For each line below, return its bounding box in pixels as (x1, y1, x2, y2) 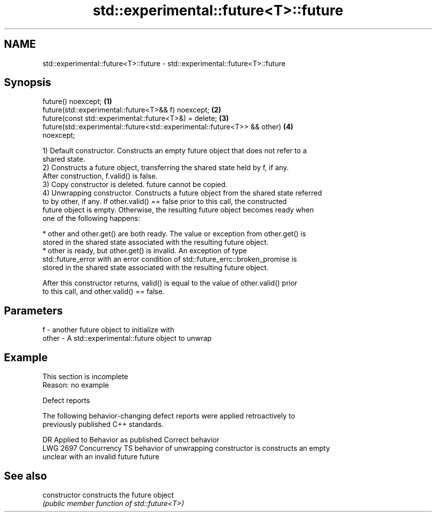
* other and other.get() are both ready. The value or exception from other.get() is (42, 229, 306, 238)
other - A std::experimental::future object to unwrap (42, 334, 212, 343)
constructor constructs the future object (42, 490, 174, 499)
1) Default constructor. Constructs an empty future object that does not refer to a (42, 146, 307, 155)
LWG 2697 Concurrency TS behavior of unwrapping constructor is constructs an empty (42, 444, 330, 453)
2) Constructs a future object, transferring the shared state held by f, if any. (42, 163, 289, 172)
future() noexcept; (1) (42, 97, 112, 106)
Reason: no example (42, 381, 109, 390)
